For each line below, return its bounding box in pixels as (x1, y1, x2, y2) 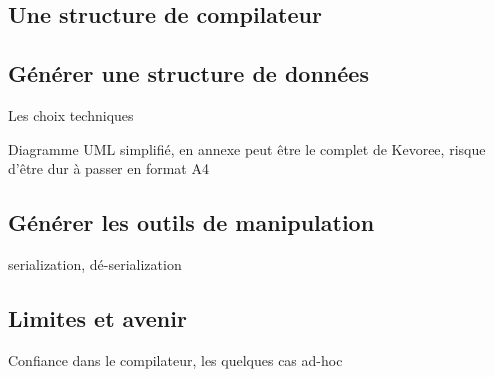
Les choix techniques (8, 104, 134, 125)
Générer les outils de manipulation (8, 207, 375, 238)
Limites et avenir (8, 302, 187, 333)
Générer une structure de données (8, 58, 369, 89)
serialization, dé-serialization (8, 253, 182, 274)
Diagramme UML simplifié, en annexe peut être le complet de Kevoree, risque (8, 138, 486, 159)
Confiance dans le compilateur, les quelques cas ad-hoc (8, 349, 343, 370)
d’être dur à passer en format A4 (8, 158, 209, 179)
